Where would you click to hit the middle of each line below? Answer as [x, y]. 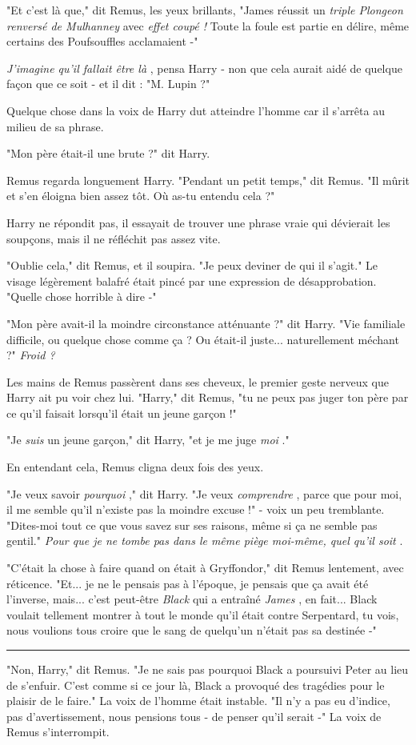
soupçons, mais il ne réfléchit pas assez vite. [114, 238]
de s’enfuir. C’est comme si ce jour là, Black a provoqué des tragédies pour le [196, 685]
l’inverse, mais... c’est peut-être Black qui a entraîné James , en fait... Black [192, 599]
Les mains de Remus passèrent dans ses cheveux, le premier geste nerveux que [198, 381]
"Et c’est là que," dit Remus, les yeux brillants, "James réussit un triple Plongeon [205, 10]
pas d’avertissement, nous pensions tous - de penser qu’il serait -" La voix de [194, 716]
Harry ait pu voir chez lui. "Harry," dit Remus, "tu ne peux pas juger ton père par [208, 397]
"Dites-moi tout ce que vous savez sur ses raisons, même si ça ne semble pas [192, 525]
